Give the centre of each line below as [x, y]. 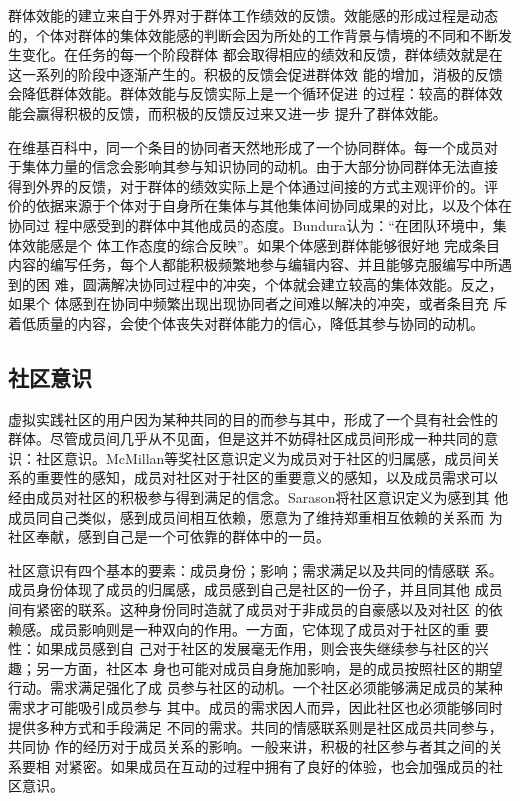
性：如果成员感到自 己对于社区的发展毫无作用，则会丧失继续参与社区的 [241, 648]
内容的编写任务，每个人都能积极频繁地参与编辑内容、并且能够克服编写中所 [253, 264]
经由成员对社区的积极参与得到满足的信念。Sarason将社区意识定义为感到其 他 [258, 497]
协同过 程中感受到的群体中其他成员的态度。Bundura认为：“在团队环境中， [250, 224]
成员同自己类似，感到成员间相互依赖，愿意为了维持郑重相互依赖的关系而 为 [255, 516]
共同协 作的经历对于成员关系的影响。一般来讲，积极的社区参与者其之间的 [248, 746]
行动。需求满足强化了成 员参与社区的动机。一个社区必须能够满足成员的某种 [255, 687]
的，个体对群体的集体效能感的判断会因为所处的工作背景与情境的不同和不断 [253, 34]
